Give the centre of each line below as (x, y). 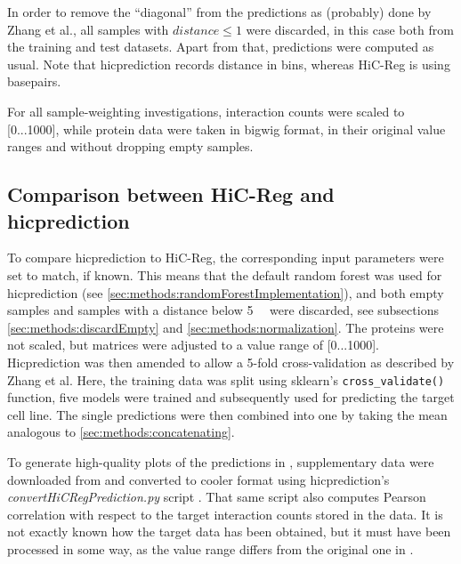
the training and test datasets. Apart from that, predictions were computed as (221, 47)
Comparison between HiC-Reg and (171, 194)
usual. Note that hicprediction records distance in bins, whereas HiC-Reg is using (229, 64)
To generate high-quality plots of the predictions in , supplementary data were (221, 461)
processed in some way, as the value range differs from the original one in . (210, 548)
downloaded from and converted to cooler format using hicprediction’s (198, 479)
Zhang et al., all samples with (88, 29)
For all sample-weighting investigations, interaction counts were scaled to (206, 111)
